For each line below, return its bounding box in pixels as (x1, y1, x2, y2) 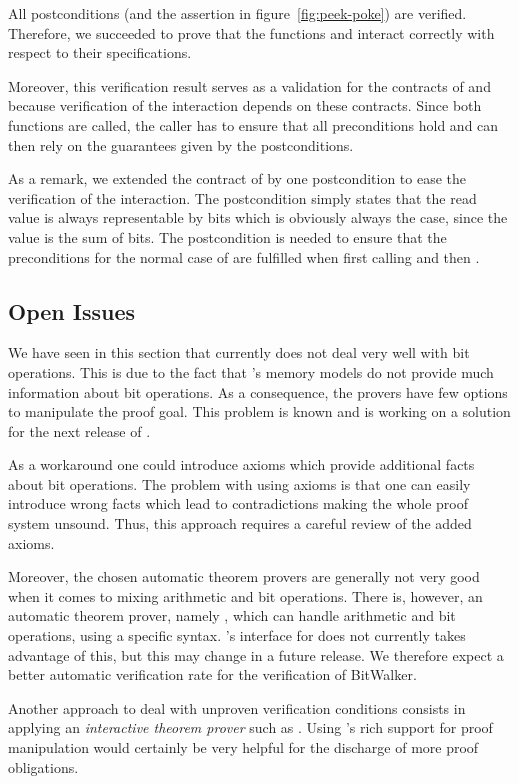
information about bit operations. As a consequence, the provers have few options (8, 381, 508, 402)
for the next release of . (8, 420, 151, 441)
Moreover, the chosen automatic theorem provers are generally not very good (8, 566, 480, 587)
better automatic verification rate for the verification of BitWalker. (8, 664, 417, 685)
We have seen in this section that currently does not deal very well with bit (8, 342, 470, 363)
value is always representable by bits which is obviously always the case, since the (8, 207, 508, 228)
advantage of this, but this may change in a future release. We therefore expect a (8, 644, 504, 665)
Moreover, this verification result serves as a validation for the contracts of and (8, 75, 491, 96)
